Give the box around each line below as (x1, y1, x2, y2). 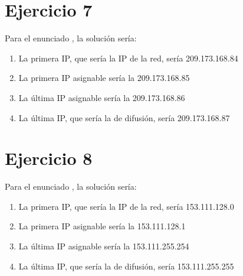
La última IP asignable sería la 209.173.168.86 (18, 91, 185, 103)
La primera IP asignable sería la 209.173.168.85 (18, 72, 190, 84)
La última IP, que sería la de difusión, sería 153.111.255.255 (18, 259, 234, 272)
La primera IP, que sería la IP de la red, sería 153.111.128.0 (18, 200, 234, 212)
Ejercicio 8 (5, 146, 93, 170)
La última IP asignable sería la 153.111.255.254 (18, 240, 189, 252)
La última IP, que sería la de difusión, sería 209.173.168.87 (18, 111, 230, 124)
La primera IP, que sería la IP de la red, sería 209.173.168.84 (18, 51, 238, 64)
